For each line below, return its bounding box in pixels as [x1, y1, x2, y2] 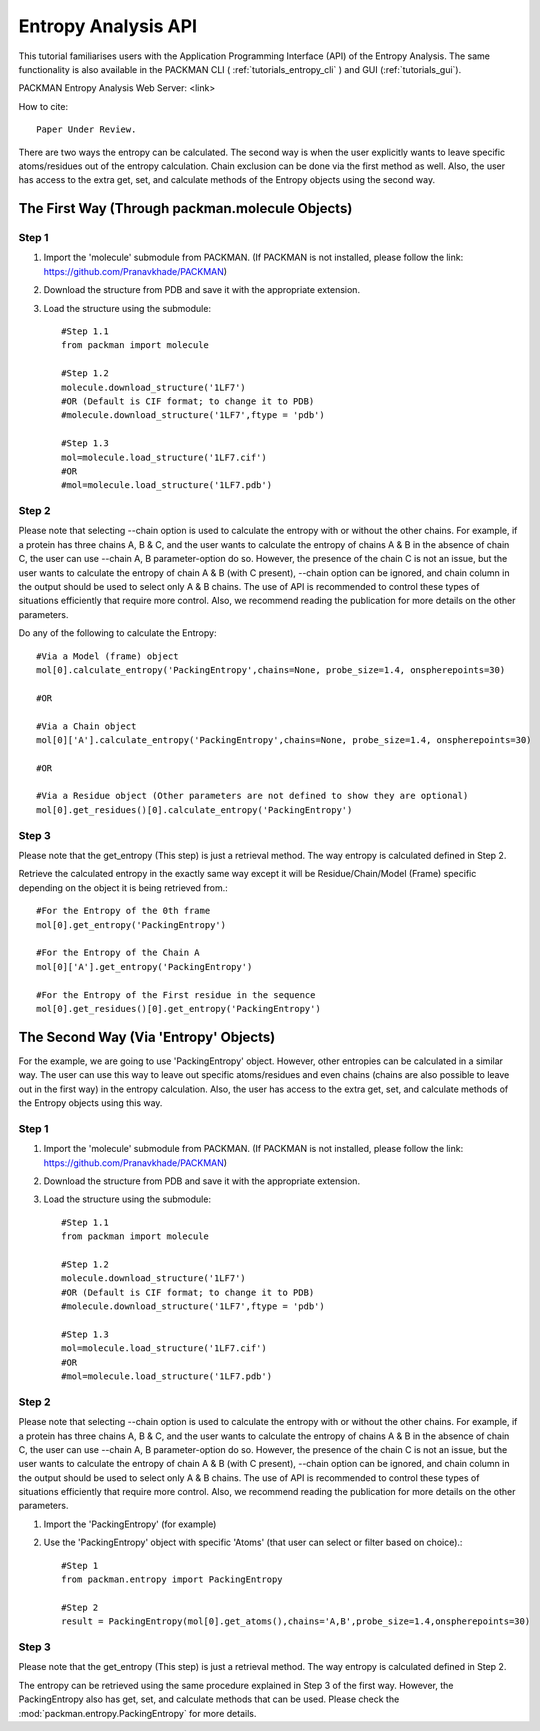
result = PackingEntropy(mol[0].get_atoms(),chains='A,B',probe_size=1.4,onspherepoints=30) [61, 1616, 531, 1627]
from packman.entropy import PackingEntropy [61, 1574, 284, 1585]
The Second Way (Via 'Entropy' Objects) [18, 1028, 276, 1045]
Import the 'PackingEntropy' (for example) [43, 1518, 217, 1530]
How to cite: [18, 100, 69, 112]
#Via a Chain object [36, 720, 137, 732]
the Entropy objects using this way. [18, 1096, 163, 1109]
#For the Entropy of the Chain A [36, 947, 200, 959]
